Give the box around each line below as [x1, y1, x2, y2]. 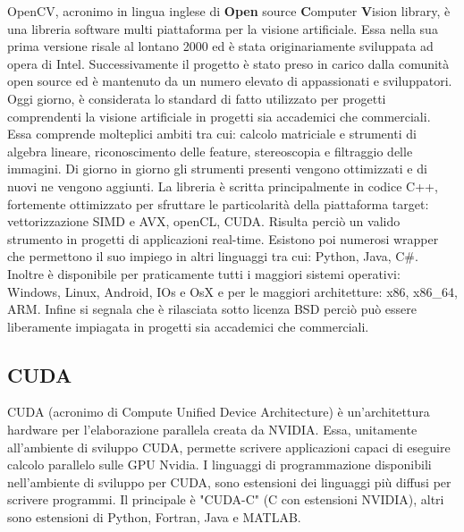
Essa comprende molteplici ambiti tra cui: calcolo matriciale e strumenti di [7, 124, 417, 143]
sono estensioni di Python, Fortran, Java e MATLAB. [7, 508, 301, 527]
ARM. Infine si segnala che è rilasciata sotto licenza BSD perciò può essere [7, 300, 418, 318]
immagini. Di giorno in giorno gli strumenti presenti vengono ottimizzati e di [7, 159, 427, 178]
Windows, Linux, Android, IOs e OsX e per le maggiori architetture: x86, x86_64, [7, 282, 458, 300]
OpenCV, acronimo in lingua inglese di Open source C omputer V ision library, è [7, 2, 451, 20]
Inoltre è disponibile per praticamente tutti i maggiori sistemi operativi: [7, 264, 401, 283]
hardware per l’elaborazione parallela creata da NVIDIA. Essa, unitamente [7, 420, 418, 439]
